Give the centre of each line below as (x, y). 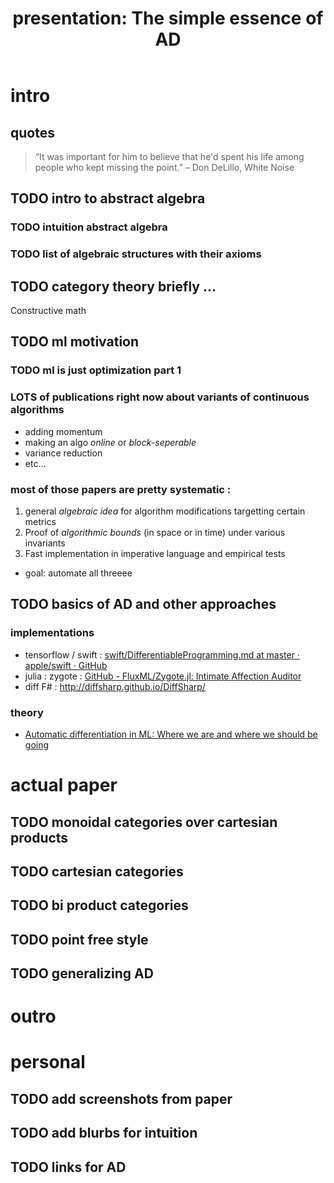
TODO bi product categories (99, 905)
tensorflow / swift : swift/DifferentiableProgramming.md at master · (162, 654)
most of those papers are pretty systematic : (121, 489)
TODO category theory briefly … (113, 286)
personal (48, 1062)
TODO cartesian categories (97, 871)
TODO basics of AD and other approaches (143, 604)
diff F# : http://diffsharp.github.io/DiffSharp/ (115, 686)
